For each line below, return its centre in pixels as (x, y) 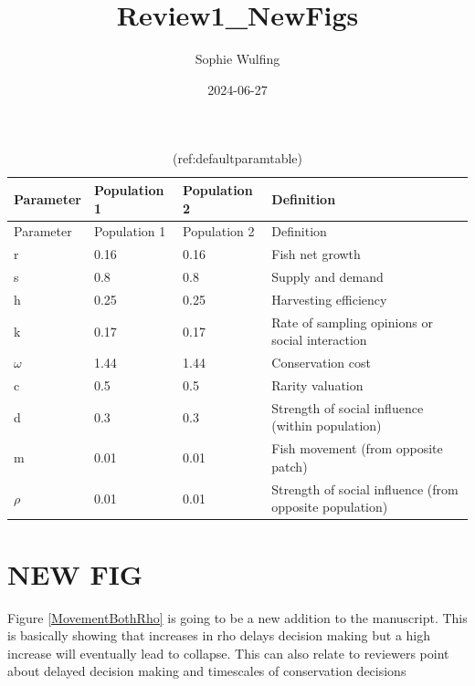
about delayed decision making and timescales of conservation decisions (207, 671)
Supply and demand (327, 277)
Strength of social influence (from (365, 489)
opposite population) (330, 507)
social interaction (319, 340)
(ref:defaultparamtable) (237, 158)
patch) (290, 466)
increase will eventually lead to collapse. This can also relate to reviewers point (228, 653)
